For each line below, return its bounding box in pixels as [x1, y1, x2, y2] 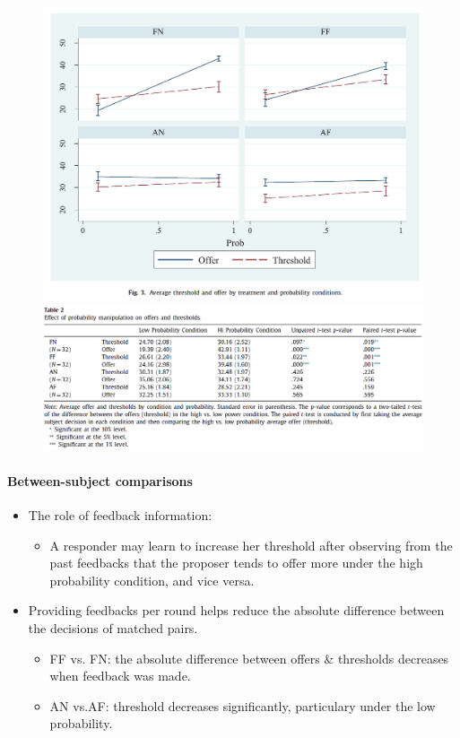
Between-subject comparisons [7, 471, 193, 490]
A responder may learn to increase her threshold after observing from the [49, 535, 453, 554]
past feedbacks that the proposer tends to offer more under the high [49, 553, 423, 572]
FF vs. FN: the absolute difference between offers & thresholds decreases [49, 648, 449, 667]
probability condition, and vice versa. [49, 570, 255, 589]
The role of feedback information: [28, 505, 213, 524]
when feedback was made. [49, 666, 191, 685]
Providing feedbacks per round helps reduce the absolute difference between [28, 601, 445, 620]
